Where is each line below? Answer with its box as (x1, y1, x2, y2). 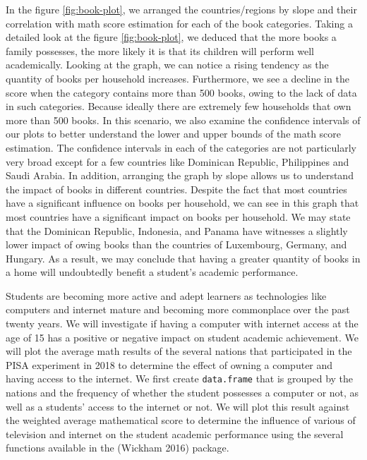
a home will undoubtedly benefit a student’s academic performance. (6, 265, 299, 279)
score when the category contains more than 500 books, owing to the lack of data (6, 85, 357, 99)
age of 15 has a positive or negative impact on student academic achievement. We (6, 329, 359, 344)
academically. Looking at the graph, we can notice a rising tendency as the (6, 57, 329, 72)
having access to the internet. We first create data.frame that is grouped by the (6, 371, 354, 386)
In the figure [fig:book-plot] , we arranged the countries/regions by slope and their (6, 2, 357, 16)
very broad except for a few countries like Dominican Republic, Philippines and (6, 154, 349, 169)
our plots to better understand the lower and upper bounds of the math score (6, 126, 342, 141)
